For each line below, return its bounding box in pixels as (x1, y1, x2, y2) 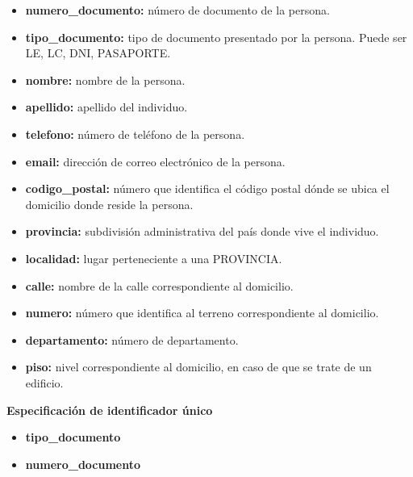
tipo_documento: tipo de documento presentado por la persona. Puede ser (25, 28, 407, 45)
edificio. (25, 374, 64, 391)
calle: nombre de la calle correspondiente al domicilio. (25, 277, 294, 294)
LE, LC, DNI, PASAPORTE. (25, 44, 171, 61)
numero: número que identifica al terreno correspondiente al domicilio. (25, 304, 379, 321)
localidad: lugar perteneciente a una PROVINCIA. (25, 249, 282, 266)
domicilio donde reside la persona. (25, 195, 194, 212)
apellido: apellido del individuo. (25, 98, 188, 115)
